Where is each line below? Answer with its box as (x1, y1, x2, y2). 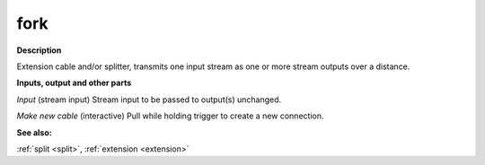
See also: (16, 126, 53, 138)
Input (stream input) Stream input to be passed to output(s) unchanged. (16, 94, 282, 105)
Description (16, 45, 62, 56)
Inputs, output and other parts (16, 77, 132, 89)
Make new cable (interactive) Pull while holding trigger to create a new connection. (16, 110, 324, 121)
